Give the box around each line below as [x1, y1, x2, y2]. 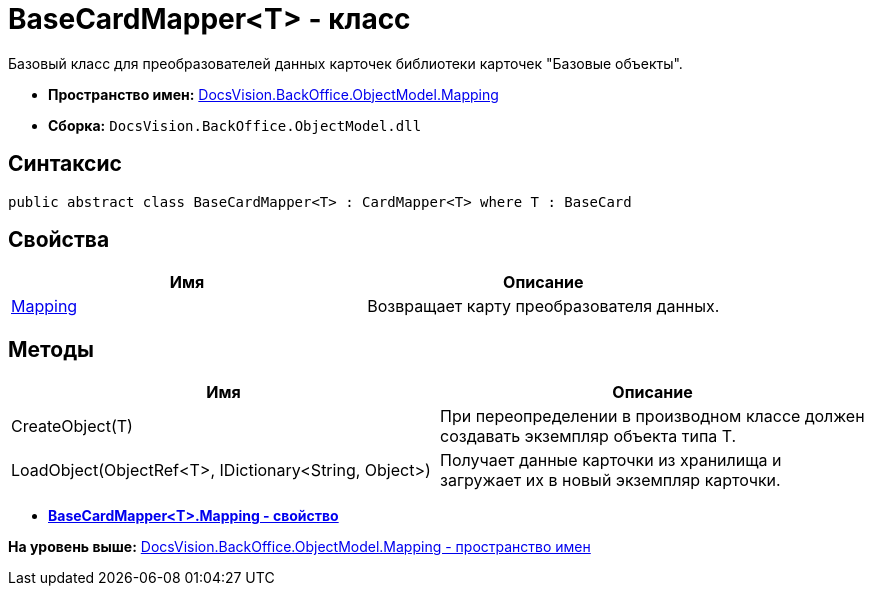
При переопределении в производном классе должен [440, 406, 865, 427]
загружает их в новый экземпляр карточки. [440, 470, 781, 491]
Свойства [8, 227, 110, 253]
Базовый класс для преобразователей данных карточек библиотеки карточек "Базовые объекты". [8, 54, 683, 72]
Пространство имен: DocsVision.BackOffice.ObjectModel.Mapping [48, 85, 499, 103]
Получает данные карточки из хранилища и [440, 450, 782, 471]
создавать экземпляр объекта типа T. [440, 426, 737, 447]
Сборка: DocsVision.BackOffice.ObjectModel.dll [48, 116, 422, 134]
